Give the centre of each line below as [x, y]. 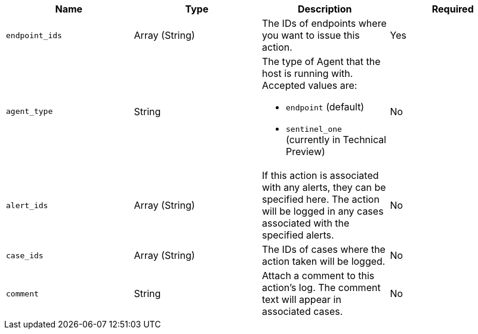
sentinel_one [314, 129]
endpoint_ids [34, 35]
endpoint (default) [325, 107]
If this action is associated [320, 175]
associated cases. [303, 311]
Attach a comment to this [318, 276]
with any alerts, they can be [324, 187]
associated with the [306, 223]
